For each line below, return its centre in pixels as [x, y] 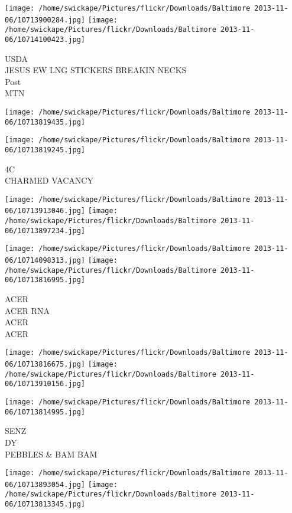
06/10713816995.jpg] [45, 280]
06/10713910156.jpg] [45, 384]
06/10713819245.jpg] [45, 150]
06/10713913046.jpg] [45, 211]
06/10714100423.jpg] [45, 39]
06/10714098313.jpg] [45, 261]
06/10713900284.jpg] [45, 20]
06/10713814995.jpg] [45, 412]
